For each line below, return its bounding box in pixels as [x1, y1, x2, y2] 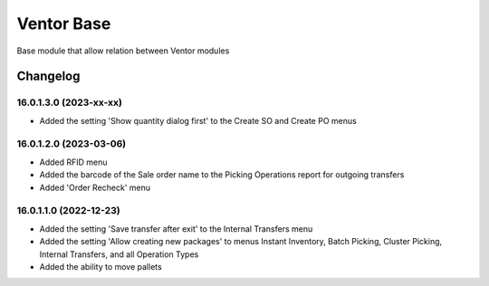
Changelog [16, 69, 81, 84]
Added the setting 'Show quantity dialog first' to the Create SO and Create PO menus [39, 115, 357, 126]
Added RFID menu [39, 157, 108, 167]
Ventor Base [16, 14, 111, 33]
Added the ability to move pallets [39, 261, 162, 272]
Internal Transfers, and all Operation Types [39, 249, 199, 260]
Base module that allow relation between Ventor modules [16, 45, 230, 56]
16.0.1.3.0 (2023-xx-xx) [16, 96, 122, 109]
